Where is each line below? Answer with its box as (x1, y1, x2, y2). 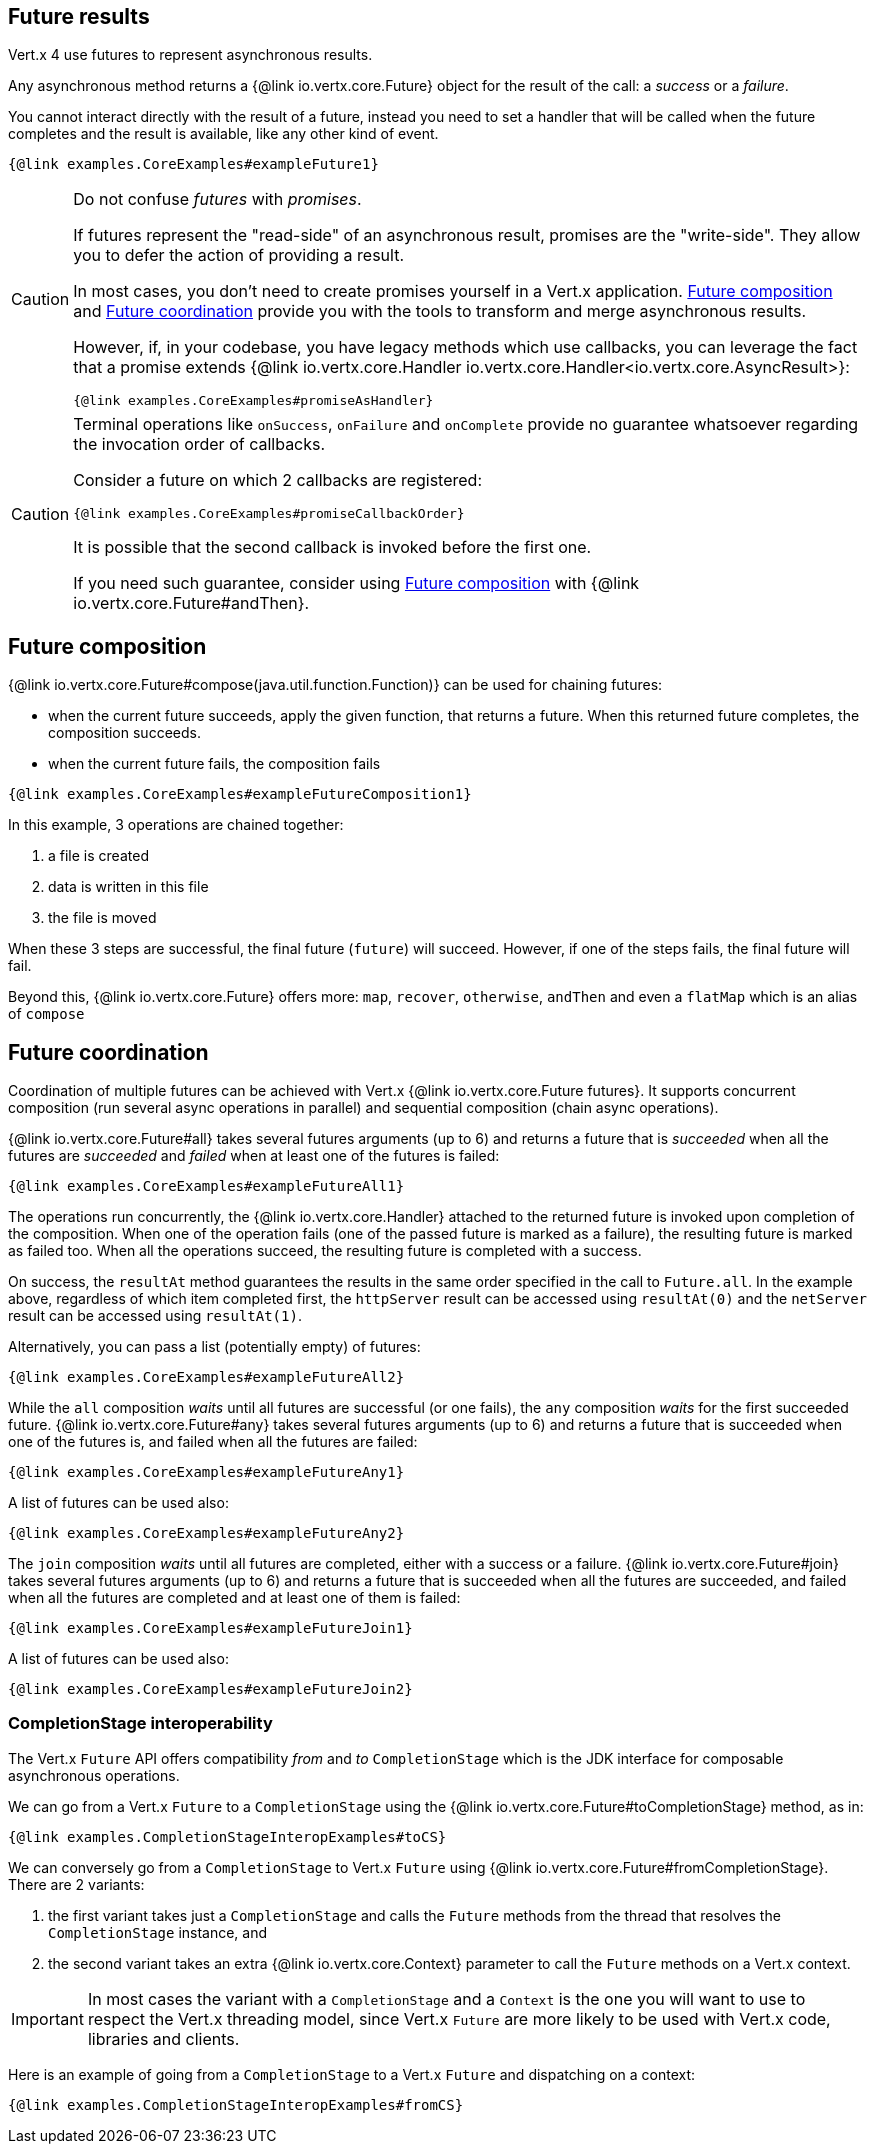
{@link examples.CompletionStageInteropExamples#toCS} (8, 1828, 447, 1845)
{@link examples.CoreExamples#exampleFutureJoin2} (8, 1681, 413, 1698)
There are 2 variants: (8, 1875, 145, 1893)
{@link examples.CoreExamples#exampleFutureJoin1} (8, 1620, 413, 1637)
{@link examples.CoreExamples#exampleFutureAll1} (8, 1178, 405, 1195)
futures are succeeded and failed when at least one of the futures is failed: (8, 1147, 500, 1165)
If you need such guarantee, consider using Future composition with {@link (73, 573, 640, 594)
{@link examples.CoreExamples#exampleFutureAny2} (8, 1525, 405, 1542)
